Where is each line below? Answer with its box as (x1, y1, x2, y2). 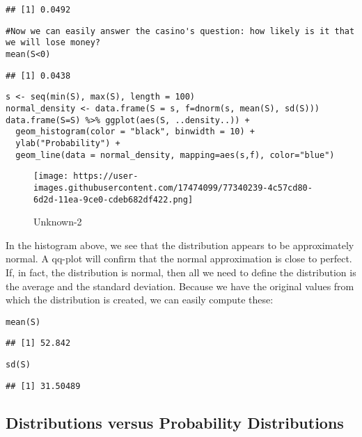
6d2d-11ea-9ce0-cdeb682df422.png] (33, 194, 194, 205)
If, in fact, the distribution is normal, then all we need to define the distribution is (6, 264, 356, 279)
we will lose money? (6, 38, 101, 48)
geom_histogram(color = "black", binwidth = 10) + (15, 127, 255, 137)
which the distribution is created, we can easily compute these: (6, 292, 274, 307)
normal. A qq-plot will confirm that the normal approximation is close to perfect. (6, 251, 352, 266)
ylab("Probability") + (15, 138, 120, 148)
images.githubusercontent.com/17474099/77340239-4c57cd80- (33, 182, 313, 193)
